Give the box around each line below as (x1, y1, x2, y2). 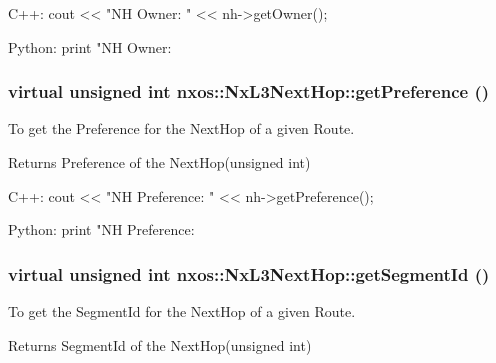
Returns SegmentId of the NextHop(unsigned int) (8, 334, 312, 355)
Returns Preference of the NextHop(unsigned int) (8, 152, 311, 172)
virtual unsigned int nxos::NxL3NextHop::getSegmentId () (8, 261, 490, 286)
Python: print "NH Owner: (8, 36, 172, 57)
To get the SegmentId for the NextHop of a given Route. (8, 301, 356, 321)
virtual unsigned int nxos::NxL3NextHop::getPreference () (8, 79, 490, 104)
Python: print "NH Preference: (8, 219, 195, 240)
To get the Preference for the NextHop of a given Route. (8, 118, 355, 139)
